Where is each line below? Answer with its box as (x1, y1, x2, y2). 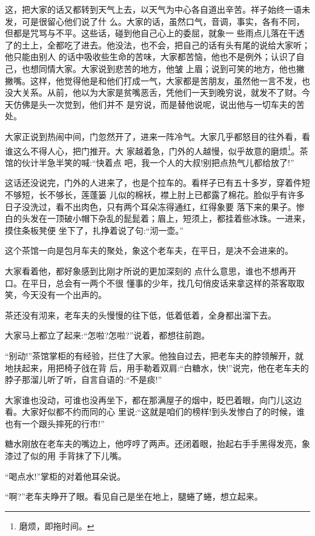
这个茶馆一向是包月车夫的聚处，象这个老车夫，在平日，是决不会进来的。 (5, 244, 293, 257)
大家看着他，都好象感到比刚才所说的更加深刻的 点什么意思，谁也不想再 (5, 264, 288, 277)
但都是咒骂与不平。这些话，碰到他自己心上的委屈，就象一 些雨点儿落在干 (5, 27, 296, 39)
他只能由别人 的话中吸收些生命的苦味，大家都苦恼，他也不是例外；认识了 (5, 50, 296, 63)
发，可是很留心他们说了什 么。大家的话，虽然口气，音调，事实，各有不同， (5, 15, 305, 27)
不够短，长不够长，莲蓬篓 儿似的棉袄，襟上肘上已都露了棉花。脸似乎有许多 (5, 188, 305, 200)
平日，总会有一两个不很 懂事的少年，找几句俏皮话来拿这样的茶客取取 (30, 276, 305, 289)
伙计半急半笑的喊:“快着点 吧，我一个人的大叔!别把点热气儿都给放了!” (21, 156, 294, 168)
